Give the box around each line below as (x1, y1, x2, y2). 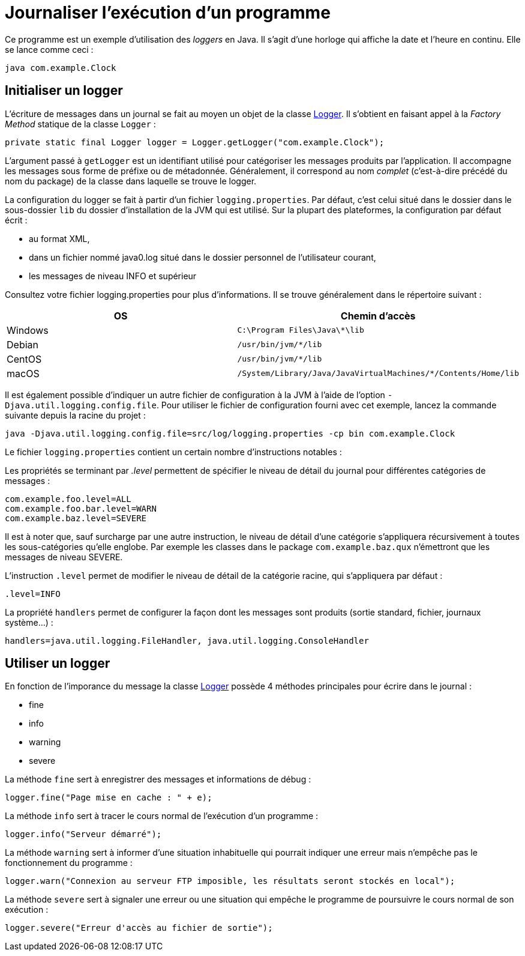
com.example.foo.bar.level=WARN (5, 503, 157, 513)
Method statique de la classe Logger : (5, 118, 156, 129)
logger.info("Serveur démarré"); (5, 829, 162, 840)
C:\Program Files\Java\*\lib (237, 325, 364, 335)
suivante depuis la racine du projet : (5, 410, 146, 420)
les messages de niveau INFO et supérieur (29, 270, 197, 281)
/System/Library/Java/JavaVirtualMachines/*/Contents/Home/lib (237, 369, 519, 378)
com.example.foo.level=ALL (5, 494, 131, 504)
